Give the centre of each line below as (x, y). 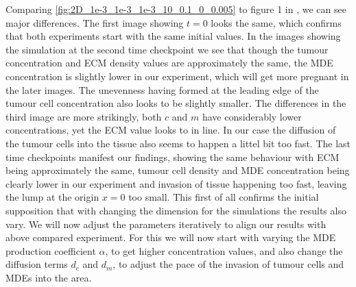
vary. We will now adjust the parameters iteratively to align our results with (166, 224)
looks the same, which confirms (276, 22)
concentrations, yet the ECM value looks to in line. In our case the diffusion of (171, 130)
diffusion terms (37, 264)
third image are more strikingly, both (84, 116)
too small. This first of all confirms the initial (224, 197)
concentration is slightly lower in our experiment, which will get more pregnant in (177, 76)
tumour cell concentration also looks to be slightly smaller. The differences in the (176, 103)
